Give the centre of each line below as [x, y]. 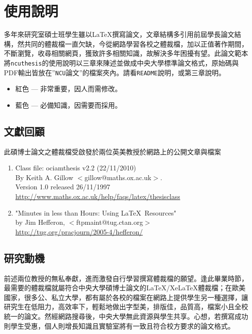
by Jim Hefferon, [40, 222]
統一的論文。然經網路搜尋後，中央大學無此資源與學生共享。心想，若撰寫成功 [126, 316]
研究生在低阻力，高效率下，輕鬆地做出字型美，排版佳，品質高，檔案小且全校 [126, 307]
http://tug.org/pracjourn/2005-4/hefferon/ [79, 231]
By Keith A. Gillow [44, 177]
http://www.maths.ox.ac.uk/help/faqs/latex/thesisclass [98, 196]
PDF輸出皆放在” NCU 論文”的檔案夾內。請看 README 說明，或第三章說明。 [115, 72]
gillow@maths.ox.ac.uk [118, 177]
